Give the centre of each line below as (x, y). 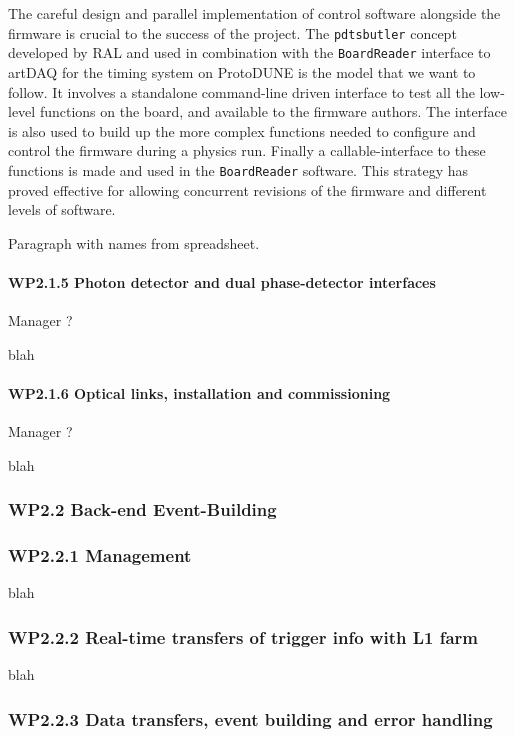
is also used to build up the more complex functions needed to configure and (242, 130)
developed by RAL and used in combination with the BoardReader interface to (249, 52)
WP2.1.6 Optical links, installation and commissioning (199, 392)
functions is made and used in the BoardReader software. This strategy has (238, 169)
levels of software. (62, 209)
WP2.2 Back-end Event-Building (142, 509)
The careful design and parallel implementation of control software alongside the (254, 13)
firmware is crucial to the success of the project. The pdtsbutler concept (232, 32)
